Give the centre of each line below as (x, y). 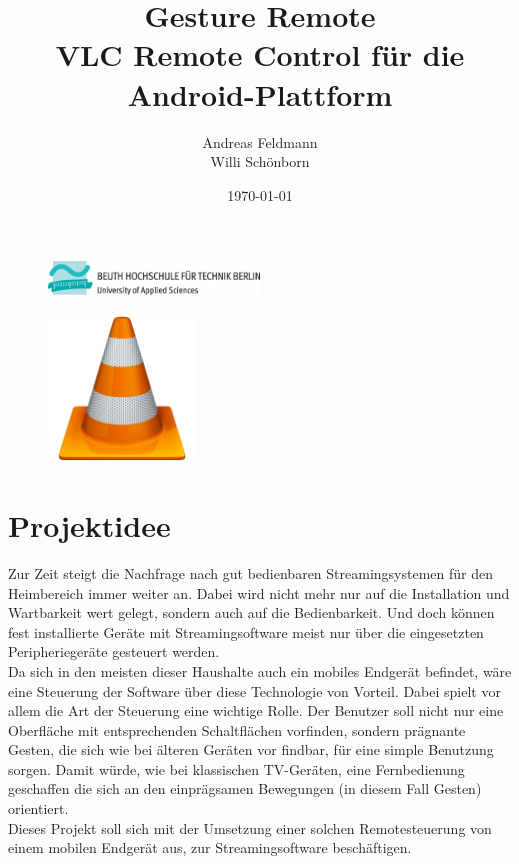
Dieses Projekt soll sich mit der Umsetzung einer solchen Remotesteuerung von (250, 827)
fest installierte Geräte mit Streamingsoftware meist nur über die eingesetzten (246, 631)
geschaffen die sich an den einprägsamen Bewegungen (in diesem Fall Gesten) (245, 788)
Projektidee (89, 525)
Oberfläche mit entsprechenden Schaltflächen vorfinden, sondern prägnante (237, 729)
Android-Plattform (260, 93)
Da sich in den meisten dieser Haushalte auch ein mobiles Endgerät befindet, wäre (260, 670)
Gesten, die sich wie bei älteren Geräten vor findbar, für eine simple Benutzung (251, 749)
